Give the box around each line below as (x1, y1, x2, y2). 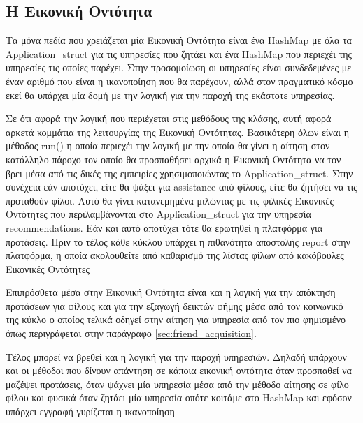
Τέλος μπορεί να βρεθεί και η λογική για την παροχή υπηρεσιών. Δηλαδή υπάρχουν (6, 349, 347, 364)
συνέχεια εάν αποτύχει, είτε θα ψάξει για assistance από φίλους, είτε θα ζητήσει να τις (6, 179, 357, 194)
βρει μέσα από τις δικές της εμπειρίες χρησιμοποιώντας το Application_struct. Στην (6, 165, 353, 180)
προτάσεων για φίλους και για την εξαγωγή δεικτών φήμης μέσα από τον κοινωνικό (6, 298, 343, 313)
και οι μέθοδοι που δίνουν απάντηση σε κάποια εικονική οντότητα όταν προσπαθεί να (6, 363, 352, 378)
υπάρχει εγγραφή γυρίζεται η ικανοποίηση (6, 404, 175, 419)
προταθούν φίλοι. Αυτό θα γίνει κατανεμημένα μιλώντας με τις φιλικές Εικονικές (6, 193, 334, 207)
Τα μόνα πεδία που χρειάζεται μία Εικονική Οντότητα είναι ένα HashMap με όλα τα (6, 33, 352, 47)
